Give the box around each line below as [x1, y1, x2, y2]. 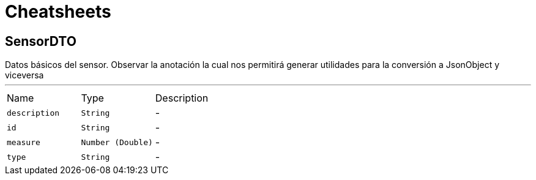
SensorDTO [5, 33, 76, 49]
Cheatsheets [5, 1, 111, 22]
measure [7, 137, 40, 147]
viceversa [5, 70, 44, 81]
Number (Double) [81, 137, 153, 147]
